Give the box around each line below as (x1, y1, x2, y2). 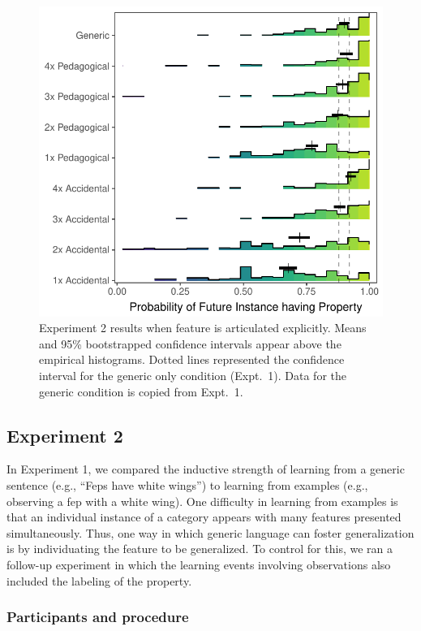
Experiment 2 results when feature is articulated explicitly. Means (39, 319, 367, 336)
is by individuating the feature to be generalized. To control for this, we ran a (6, 540, 393, 557)
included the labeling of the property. (6, 572, 192, 589)
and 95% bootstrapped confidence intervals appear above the (39, 335, 342, 352)
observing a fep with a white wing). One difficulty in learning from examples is (6, 492, 398, 509)
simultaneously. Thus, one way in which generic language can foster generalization (6, 524, 415, 541)
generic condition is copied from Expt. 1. (39, 382, 243, 400)
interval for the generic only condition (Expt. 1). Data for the (39, 366, 346, 383)
